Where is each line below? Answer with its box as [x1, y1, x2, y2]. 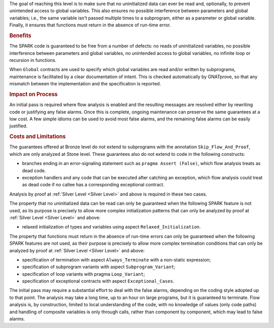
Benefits [9, 32, 31, 39]
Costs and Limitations [9, 133, 66, 140]
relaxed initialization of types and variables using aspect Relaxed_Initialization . [22, 224, 201, 230]
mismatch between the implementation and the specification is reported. [9, 81, 161, 87]
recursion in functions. [9, 57, 57, 63]
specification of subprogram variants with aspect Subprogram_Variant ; [22, 264, 176, 270]
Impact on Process [9, 90, 58, 97]
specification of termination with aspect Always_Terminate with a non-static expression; [22, 256, 211, 263]
